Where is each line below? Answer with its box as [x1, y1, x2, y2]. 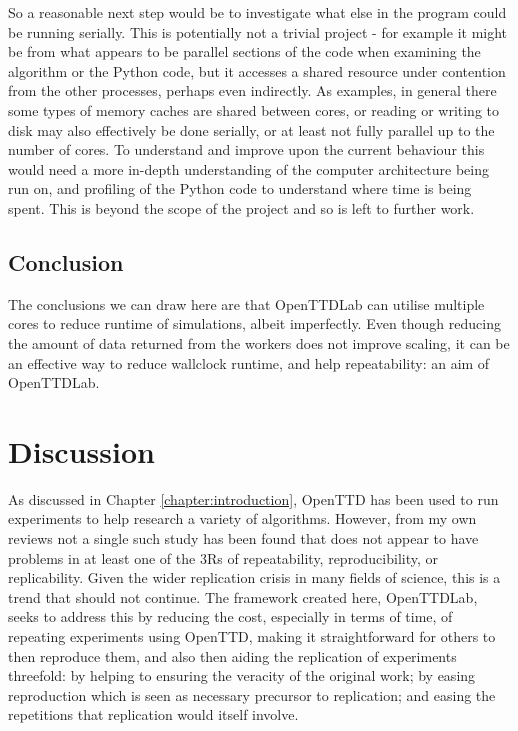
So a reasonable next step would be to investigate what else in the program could [8, 2, 507, 22]
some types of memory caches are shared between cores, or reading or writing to [8, 99, 500, 120]
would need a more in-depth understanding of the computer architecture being [8, 158, 489, 179]
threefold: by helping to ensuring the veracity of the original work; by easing [8, 665, 476, 686]
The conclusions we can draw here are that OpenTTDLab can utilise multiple [8, 293, 485, 314]
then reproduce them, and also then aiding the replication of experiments [8, 645, 457, 666]
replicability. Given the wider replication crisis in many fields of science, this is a [8, 567, 501, 588]
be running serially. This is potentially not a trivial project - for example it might [8, 21, 508, 42]
